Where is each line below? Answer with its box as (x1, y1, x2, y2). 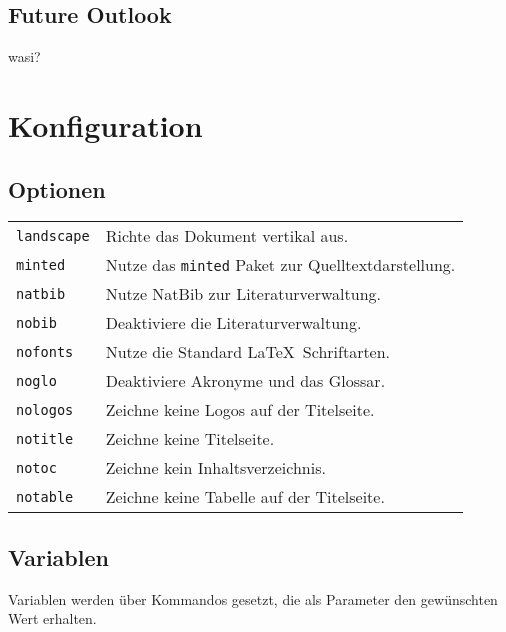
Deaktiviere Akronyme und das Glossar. (105, 369, 386, 393)
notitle (16, 430, 74, 447)
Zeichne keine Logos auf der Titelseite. (105, 398, 375, 422)
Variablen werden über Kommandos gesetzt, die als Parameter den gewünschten (8, 588, 498, 609)
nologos (16, 401, 74, 418)
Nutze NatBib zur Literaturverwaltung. (105, 282, 381, 306)
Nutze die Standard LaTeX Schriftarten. (105, 340, 391, 364)
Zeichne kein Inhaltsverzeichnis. (105, 456, 326, 480)
